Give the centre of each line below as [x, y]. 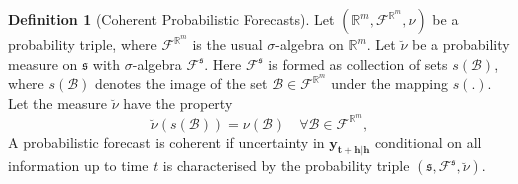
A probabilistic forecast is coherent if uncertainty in [166, 141]
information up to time [78, 165]
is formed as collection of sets [358, 63]
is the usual [227, 44]
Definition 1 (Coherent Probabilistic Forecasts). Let [171, 19]
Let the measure [58, 102]
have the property [178, 102]
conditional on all [428, 141]
